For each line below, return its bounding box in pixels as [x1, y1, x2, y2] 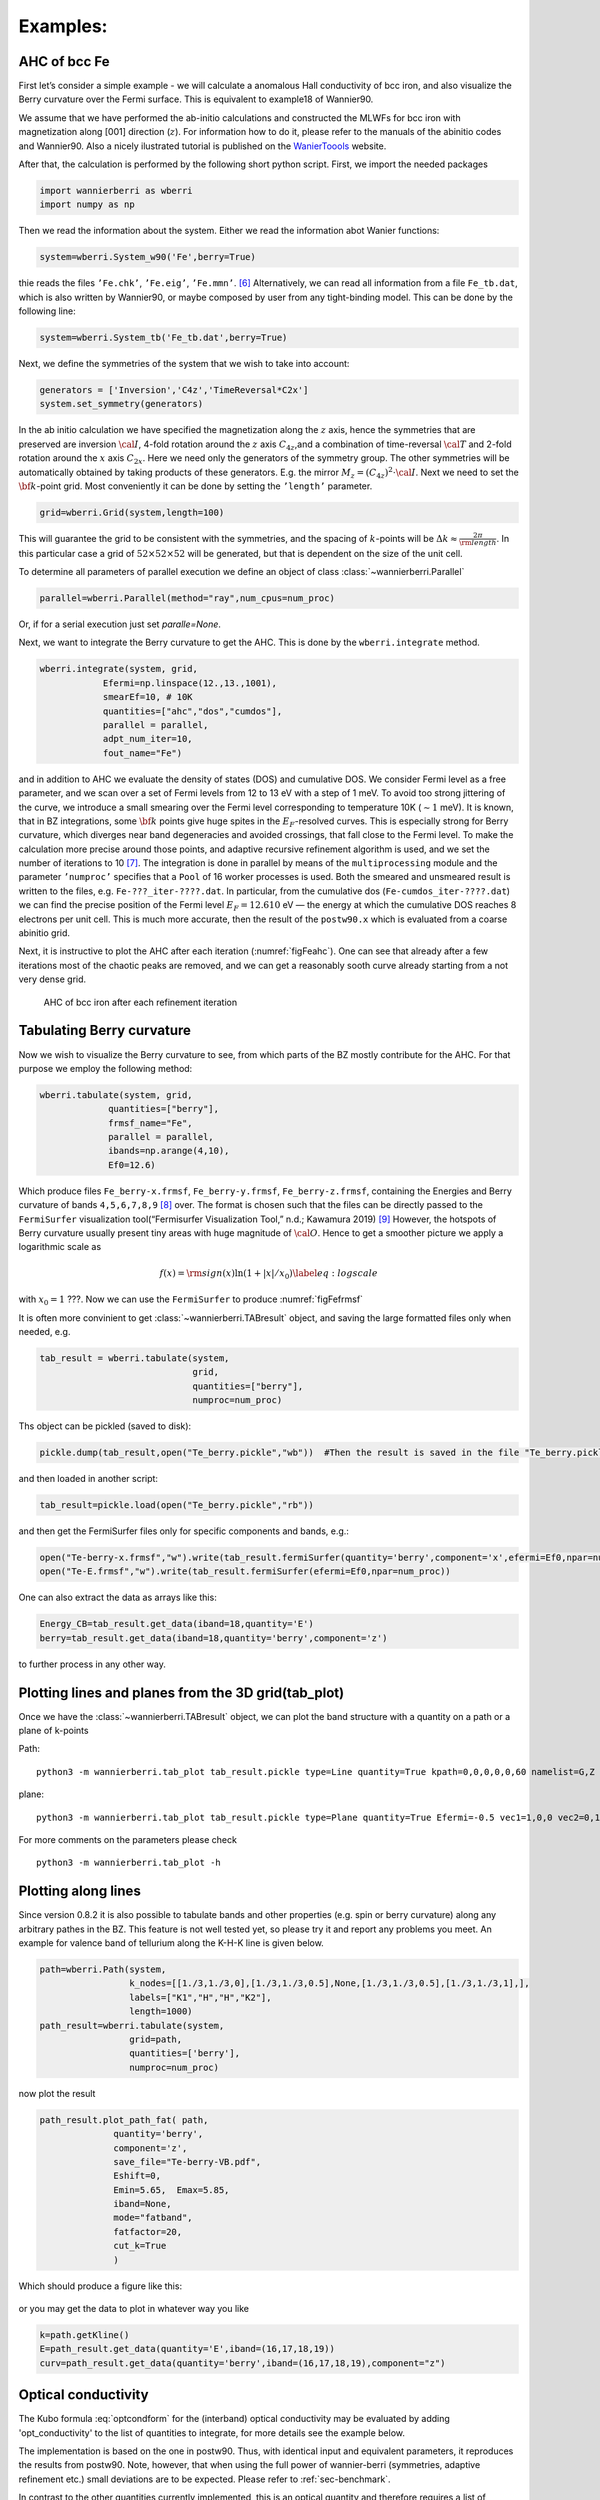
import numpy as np [39, 199, 135, 210]
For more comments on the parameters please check [18, 1833, 237, 1845]
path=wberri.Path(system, [39, 1964, 167, 1975]
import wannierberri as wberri [39, 185, 194, 196]
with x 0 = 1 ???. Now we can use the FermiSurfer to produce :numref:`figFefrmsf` [18, 1293, 364, 1307]
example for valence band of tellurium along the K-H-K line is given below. [18, 1937, 324, 1949]
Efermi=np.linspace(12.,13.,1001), [102, 677, 277, 689]
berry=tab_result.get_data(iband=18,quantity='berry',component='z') [39, 1632, 388, 1644]
